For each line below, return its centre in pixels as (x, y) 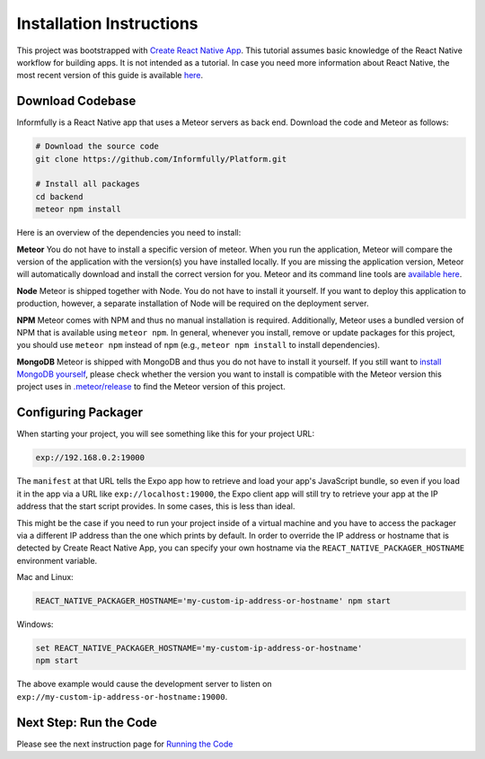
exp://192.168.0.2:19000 (90, 458)
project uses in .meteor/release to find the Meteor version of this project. (151, 387)
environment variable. (57, 560)
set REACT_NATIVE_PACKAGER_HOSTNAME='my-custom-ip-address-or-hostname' (199, 648)
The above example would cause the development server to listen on (145, 684)
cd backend (59, 196)
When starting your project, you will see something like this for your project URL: (165, 434)
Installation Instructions (107, 23)
